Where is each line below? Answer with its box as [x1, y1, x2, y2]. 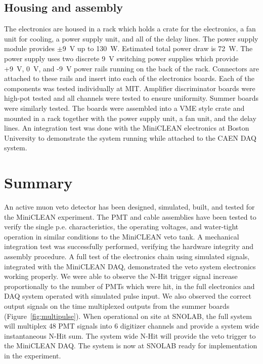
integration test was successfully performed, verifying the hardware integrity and [4, 241, 254, 252]
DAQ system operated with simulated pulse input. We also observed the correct [4, 291, 251, 301]
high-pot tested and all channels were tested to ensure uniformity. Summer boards [4, 93, 259, 103]
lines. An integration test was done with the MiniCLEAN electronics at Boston [4, 123, 249, 133]
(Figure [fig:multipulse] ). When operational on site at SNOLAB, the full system [4, 310, 252, 321]
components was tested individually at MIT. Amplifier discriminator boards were [4, 83, 255, 93]
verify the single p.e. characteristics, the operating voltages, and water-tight [4, 221, 239, 232]
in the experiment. [4, 350, 61, 360]
